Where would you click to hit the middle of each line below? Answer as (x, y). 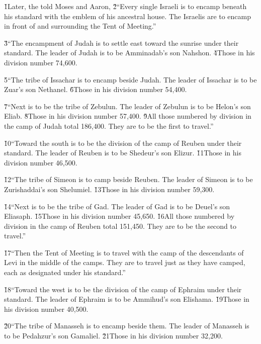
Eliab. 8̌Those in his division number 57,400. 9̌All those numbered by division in (128, 116)
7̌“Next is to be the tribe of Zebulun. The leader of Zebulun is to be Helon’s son (127, 106)
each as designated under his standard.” (65, 272)
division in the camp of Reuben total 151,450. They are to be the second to (120, 226)
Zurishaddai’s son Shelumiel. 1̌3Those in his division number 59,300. (109, 189)
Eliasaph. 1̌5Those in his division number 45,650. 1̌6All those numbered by (119, 216)
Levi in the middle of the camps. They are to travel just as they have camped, (125, 262)
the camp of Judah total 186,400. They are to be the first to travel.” (109, 125)
